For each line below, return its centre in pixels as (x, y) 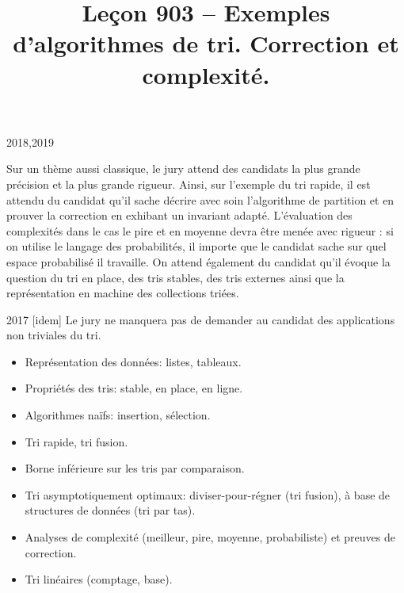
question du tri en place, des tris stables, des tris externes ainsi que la (175, 277)
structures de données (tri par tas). (110, 510)
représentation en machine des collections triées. (123, 293)
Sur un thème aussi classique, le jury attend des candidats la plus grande (183, 168)
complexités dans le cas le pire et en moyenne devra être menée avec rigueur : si (200, 230)
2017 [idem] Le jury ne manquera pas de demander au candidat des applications (201, 319)
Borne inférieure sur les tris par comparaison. (135, 468)
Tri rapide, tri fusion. (76, 441)
